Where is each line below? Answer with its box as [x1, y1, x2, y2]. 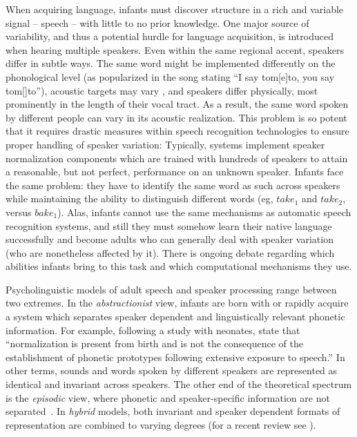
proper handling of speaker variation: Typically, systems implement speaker [6, 137, 325, 151]
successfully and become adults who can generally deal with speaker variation [6, 232, 334, 246]
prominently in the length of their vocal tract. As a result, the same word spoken [6, 97, 349, 111]
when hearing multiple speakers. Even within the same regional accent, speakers [6, 42, 344, 57]
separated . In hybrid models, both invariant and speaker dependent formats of [6, 404, 340, 418]
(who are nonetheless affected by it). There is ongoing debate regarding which [6, 245, 335, 260]
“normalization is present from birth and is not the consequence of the [6, 336, 303, 351]
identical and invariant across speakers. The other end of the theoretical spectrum [6, 377, 352, 391]
